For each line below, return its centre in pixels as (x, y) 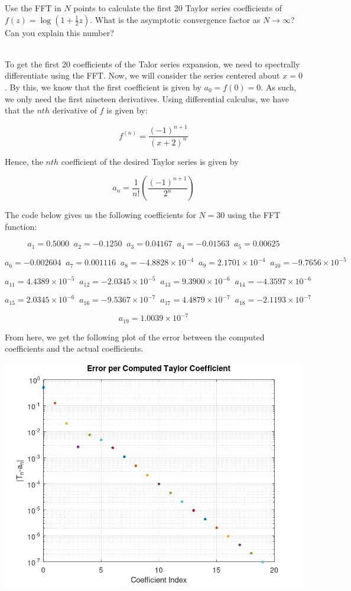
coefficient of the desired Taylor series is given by (150, 161)
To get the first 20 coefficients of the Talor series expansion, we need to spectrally (152, 64)
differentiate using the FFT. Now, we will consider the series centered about (142, 75)
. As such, (279, 87)
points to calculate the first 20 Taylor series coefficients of (178, 8)
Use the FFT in (33, 8)
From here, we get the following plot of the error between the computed (135, 337)
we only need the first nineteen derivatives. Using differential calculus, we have (147, 98)
